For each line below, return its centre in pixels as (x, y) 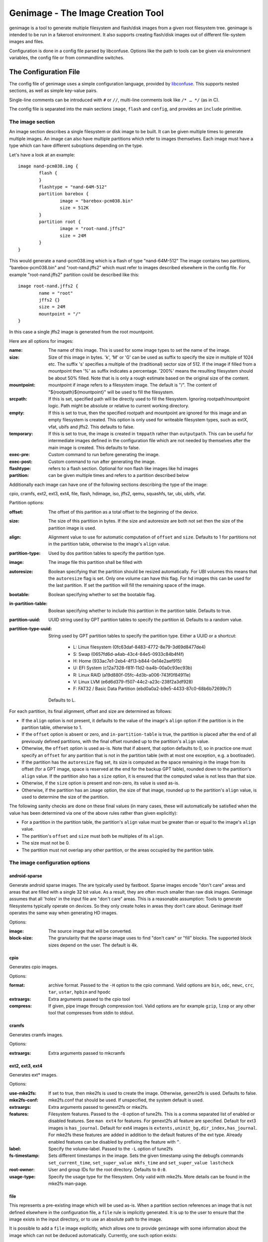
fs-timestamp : (24, 1156)
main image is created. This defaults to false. (94, 448)
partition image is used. (72, 528)
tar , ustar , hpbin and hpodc (80, 992)
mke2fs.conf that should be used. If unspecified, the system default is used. (126, 1100)
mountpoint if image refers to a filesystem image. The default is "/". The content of (133, 385)
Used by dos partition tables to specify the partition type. (107, 553)
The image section (32, 122)
